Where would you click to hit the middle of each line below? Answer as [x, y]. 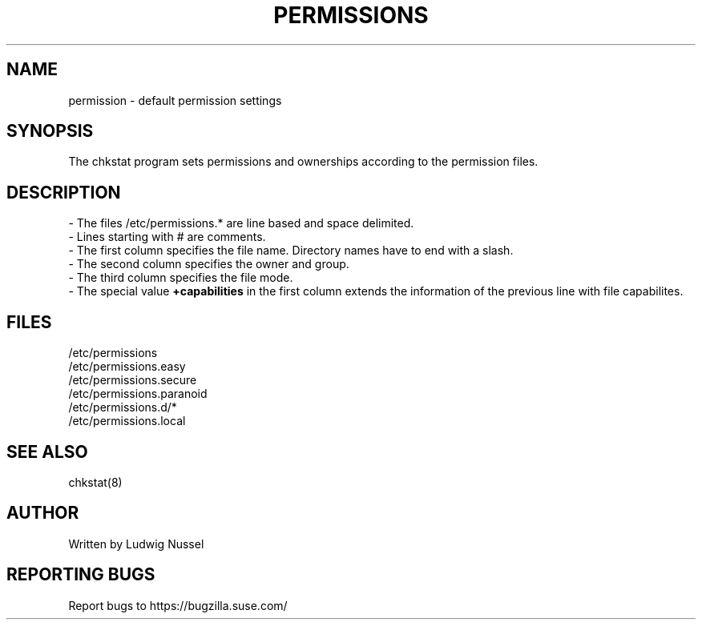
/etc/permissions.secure [133, 380]
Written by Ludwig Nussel [136, 544]
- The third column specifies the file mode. [181, 278]
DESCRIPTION [64, 192]
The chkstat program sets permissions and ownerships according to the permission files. [303, 162]
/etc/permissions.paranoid [138, 394]
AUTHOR [43, 513]
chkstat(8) [95, 482]
